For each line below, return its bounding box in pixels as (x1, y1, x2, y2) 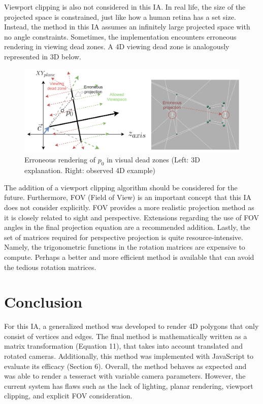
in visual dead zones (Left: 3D (107, 154, 200, 165)
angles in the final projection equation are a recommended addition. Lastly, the (4, 222, 250, 232)
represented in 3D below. (4, 51, 82, 61)
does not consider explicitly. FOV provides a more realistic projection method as (4, 201, 254, 212)
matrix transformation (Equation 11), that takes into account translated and (4, 341, 243, 351)
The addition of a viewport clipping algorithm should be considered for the (4, 182, 238, 192)
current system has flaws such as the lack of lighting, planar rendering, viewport (4, 380, 253, 391)
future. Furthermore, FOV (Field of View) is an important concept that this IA (4, 192, 252, 203)
